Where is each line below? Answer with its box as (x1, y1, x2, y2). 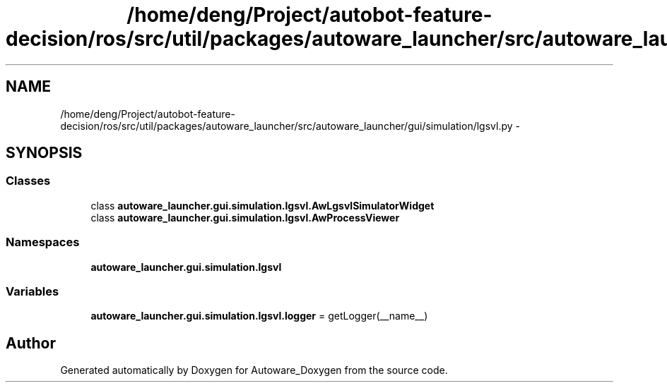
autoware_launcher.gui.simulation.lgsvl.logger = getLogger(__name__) (90, 310, 428, 322)
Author (6, 334, 56, 352)
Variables (6, 284, 59, 298)
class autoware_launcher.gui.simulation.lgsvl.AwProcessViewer (90, 211, 400, 224)
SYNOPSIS (6, 144, 83, 162)
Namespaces (6, 235, 80, 250)
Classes (6, 174, 51, 188)
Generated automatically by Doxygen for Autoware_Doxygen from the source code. (60, 364, 448, 377)
